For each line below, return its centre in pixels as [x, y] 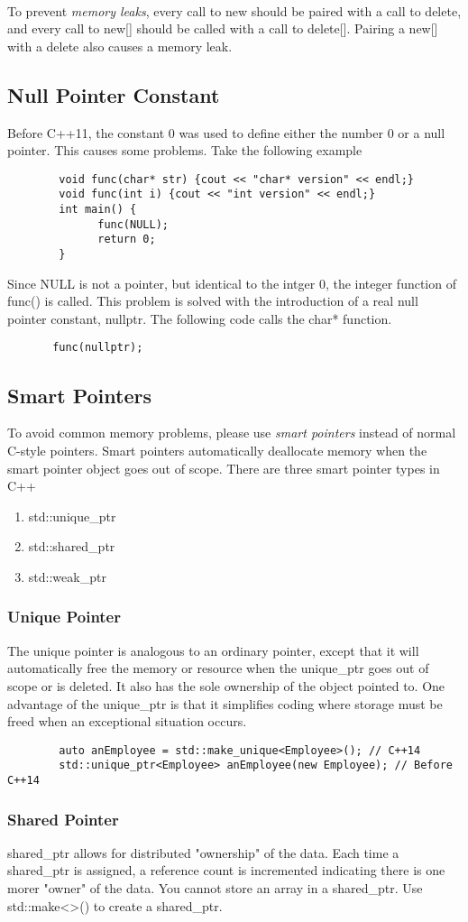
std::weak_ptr [67, 576]
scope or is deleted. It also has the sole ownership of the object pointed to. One [226, 685]
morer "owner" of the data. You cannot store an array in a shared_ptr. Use [215, 888]
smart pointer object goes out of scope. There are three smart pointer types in [224, 468]
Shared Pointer [63, 819]
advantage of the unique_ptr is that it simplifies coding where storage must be [225, 703]
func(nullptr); [98, 348]
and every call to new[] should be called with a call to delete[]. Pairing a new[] [223, 28]
